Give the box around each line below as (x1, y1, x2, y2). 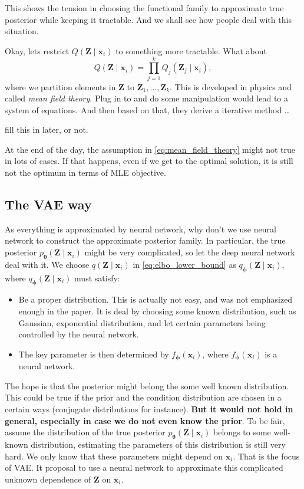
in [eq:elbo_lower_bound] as (133, 258, 236, 270)
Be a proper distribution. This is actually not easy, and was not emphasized (18, 293, 293, 306)
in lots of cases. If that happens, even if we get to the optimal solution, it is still (5, 155, 293, 167)
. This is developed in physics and (170, 80, 292, 93)
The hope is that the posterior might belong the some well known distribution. (5, 379, 289, 392)
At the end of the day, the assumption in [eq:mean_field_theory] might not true (5, 143, 295, 155)
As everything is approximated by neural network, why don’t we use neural (5, 222, 276, 235)
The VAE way (5, 195, 92, 214)
